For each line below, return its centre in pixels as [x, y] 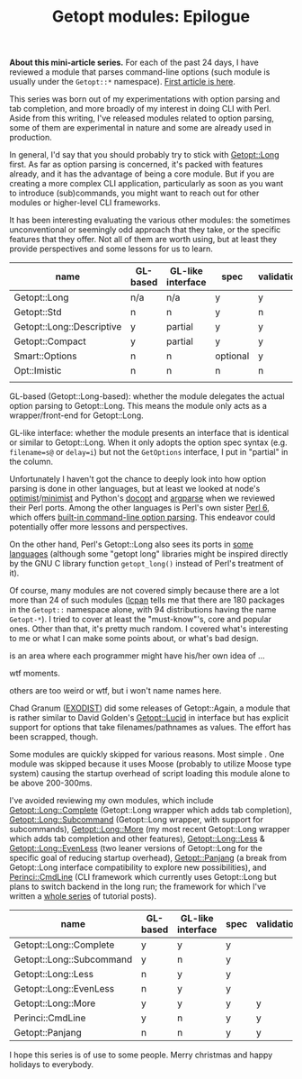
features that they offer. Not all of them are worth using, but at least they [143, 240]
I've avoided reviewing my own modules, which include [111, 801]
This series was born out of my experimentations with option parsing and [145, 99]
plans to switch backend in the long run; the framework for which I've [138, 887]
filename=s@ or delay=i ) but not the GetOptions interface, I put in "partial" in [149, 452]
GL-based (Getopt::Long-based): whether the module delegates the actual [147, 396]
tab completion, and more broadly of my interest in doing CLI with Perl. [140, 109]
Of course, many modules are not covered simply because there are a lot [145, 591]
